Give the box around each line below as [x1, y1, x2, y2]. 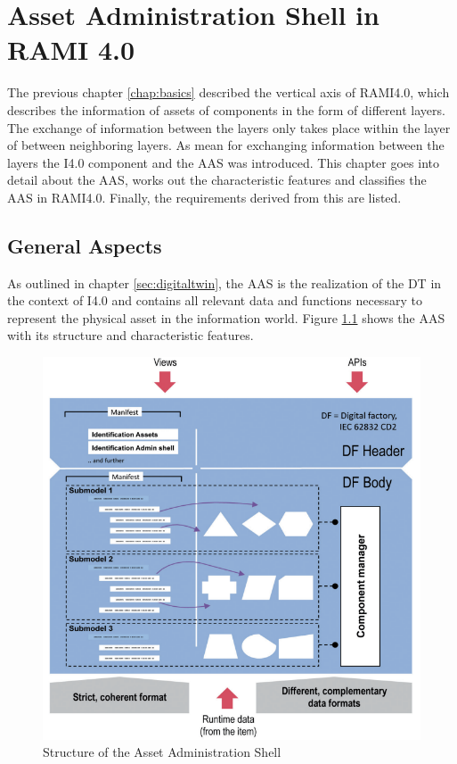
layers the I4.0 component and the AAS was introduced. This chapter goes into [7, 153, 439, 171]
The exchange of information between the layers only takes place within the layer [7, 118, 451, 137]
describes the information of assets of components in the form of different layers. [7, 100, 445, 119]
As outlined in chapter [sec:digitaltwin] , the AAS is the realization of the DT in [7, 273, 442, 292]
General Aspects [7, 231, 162, 259]
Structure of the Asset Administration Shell [43, 743, 282, 761]
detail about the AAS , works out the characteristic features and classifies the [7, 170, 427, 189]
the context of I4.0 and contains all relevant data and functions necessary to [7, 291, 422, 310]
